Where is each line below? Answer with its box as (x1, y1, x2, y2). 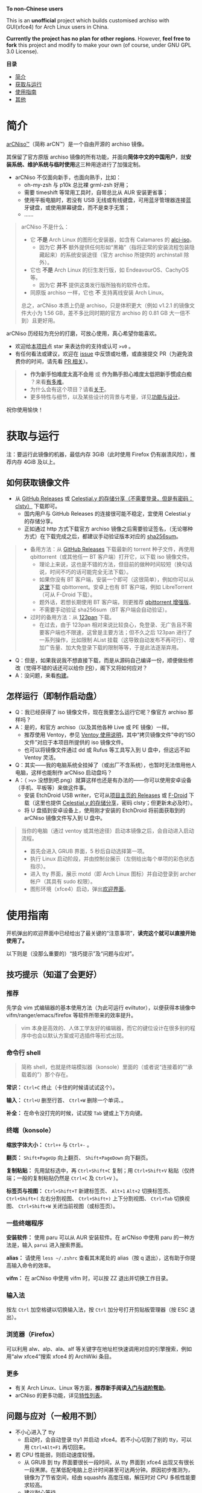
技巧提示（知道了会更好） (6, 969, 101, 980)
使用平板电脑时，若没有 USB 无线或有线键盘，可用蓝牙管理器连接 (24, 196, 186, 203)
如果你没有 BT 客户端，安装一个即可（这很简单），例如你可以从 (39, 576, 194, 583)
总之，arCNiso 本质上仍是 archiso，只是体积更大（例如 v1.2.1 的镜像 (21, 302, 190, 309)
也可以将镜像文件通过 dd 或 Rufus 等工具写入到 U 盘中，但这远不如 (24, 746, 190, 753)
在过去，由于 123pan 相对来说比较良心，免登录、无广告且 (39, 621, 182, 628)
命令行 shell (6, 1049, 41, 1057)
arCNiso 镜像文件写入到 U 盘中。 (24, 814, 106, 821)
